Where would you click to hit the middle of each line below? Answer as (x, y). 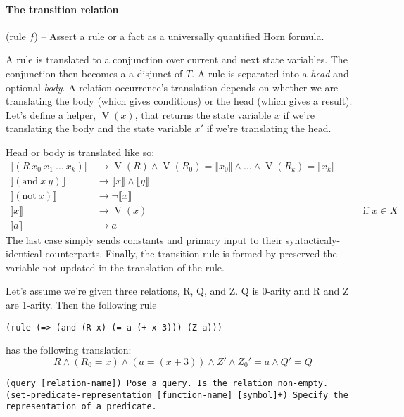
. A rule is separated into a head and (270, 73)
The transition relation (62, 9)
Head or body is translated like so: (80, 152)
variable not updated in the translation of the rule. (115, 267)
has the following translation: (69, 350)
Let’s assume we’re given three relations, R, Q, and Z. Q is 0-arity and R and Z (177, 291)
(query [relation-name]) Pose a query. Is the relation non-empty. (167, 383)
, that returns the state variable (203, 114)
